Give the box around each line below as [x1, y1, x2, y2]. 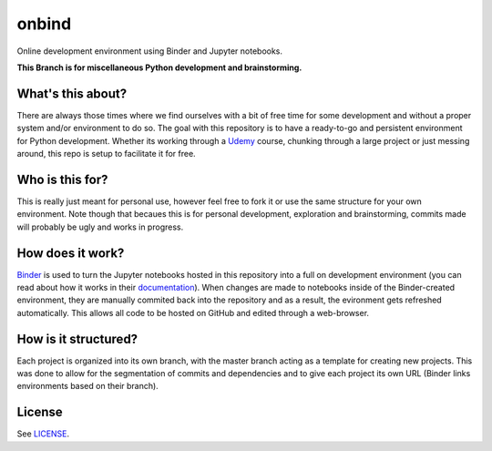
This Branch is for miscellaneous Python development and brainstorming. [16, 62, 302, 73]
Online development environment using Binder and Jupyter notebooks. [16, 46, 282, 56]
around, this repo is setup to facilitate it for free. [16, 149, 196, 159]
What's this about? [16, 86, 128, 101]
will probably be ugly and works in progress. [16, 221, 184, 232]
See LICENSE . [16, 428, 70, 439]
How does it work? [16, 245, 125, 261]
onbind [16, 14, 72, 34]
